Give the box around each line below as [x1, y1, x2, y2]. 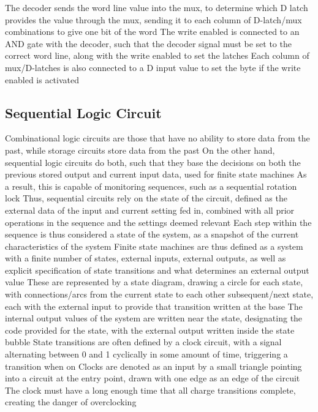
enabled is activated [5, 73, 80, 86]
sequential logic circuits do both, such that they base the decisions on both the [5, 155, 301, 168]
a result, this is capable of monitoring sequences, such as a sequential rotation [5, 179, 297, 192]
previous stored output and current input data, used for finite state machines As [5, 168, 307, 181]
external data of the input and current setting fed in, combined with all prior [5, 203, 295, 216]
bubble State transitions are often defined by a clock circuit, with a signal [5, 335, 282, 348]
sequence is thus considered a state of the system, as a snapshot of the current [5, 228, 299, 241]
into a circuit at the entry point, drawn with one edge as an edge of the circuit [5, 372, 300, 384]
